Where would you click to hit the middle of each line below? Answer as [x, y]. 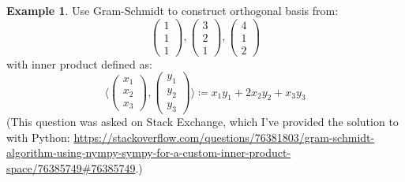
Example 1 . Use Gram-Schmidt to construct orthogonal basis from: [172, 10]
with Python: [38, 137]
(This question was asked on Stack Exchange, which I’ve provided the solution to [202, 121]
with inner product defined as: [79, 63]
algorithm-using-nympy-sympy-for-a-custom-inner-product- [149, 152]
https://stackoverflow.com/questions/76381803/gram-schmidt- [224, 137]
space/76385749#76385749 [71, 167]
